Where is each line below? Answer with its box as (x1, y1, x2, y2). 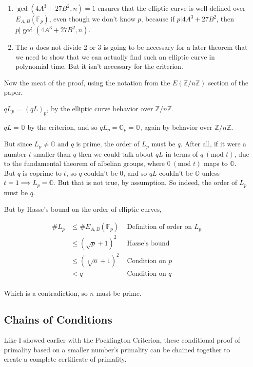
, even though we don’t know (49, 14, 136, 23)
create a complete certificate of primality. (4, 354, 127, 364)
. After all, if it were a (180, 139, 247, 149)
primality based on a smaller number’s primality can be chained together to (4, 344, 230, 354)
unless (202, 167, 220, 178)
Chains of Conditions (4, 312, 112, 327)
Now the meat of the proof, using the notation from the (4, 77, 170, 87)
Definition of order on (127, 224, 192, 231)
